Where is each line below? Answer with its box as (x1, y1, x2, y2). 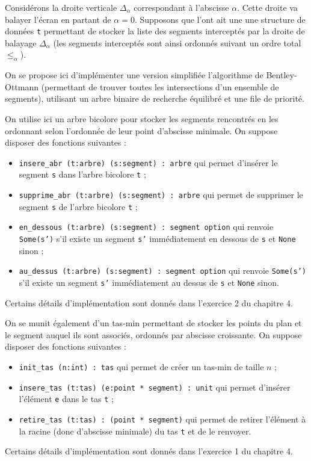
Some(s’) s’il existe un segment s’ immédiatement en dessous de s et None (19, 232, 296, 245)
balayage (5, 36, 37, 49)
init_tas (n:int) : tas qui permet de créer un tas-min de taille (19, 360, 264, 373)
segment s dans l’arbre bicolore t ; (19, 168, 146, 181)
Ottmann (5, 80, 39, 93)
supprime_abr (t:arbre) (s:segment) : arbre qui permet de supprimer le (19, 188, 303, 201)
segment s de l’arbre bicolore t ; (19, 200, 138, 212)
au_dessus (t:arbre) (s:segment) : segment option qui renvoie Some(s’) (19, 264, 306, 277)
